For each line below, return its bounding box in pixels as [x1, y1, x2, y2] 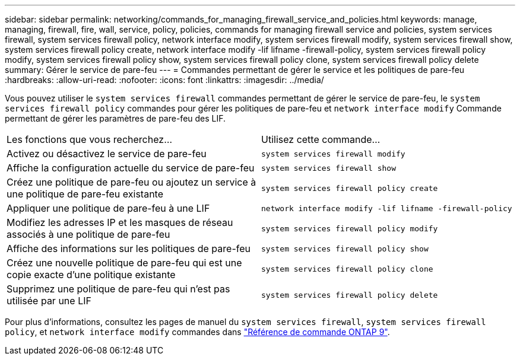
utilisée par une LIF [7, 295, 91, 307]
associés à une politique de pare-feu [7, 228, 170, 240]
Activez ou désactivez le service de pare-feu [7, 148, 207, 160]
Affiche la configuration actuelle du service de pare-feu [7, 162, 255, 174]
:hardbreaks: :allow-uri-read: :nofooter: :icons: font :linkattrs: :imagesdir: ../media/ [5, 75, 324, 85]
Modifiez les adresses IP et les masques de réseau [7, 216, 233, 228]
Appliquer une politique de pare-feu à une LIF [7, 202, 210, 214]
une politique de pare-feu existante [7, 188, 164, 200]
